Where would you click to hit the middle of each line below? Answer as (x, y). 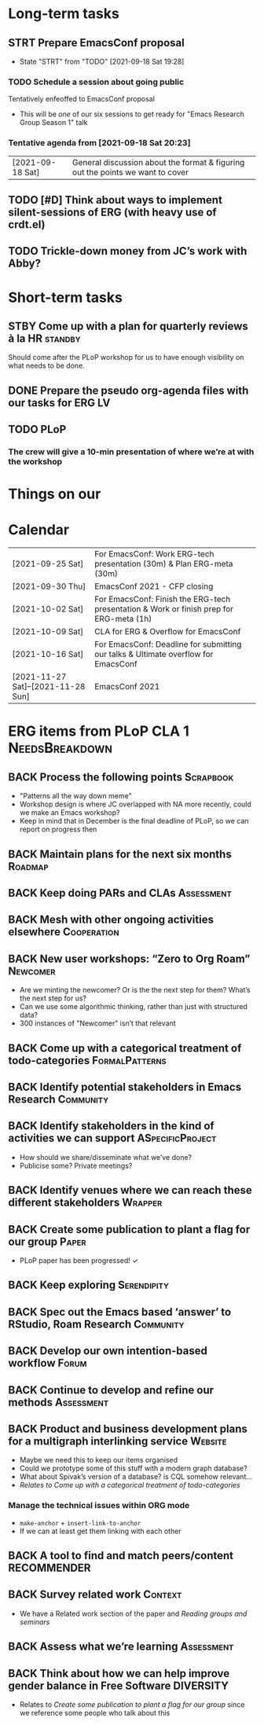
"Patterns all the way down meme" (75, 796)
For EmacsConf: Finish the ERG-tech (162, 600)
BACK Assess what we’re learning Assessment (121, 1647)
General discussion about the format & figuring (158, 162)
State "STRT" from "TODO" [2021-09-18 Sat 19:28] (102, 61)
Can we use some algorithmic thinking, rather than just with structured (133, 1007)
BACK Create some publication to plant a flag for (129, 1230)
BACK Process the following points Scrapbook (121, 777)
